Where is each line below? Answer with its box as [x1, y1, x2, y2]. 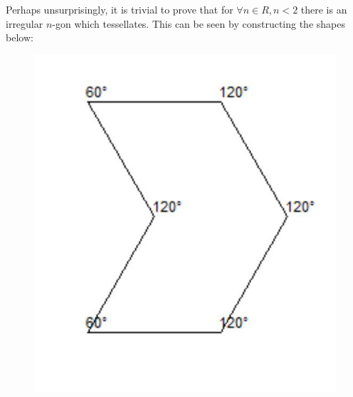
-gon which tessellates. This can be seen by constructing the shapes [52, 16, 345, 31]
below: [6, 30, 33, 45]
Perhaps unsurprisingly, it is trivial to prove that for [6, 2, 233, 16]
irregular [6, 16, 43, 31]
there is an [300, 2, 347, 16]
